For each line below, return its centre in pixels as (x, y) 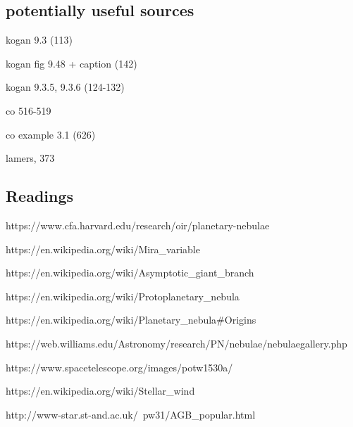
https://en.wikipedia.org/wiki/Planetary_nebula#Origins (131, 320)
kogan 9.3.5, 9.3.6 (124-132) (65, 87)
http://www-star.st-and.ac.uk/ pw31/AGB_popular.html (131, 414)
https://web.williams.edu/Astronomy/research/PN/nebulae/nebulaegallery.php (176, 343)
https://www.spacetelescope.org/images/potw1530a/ (119, 367)
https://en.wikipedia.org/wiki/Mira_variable (103, 249)
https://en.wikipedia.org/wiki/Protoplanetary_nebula (123, 296)
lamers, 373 (30, 158)
